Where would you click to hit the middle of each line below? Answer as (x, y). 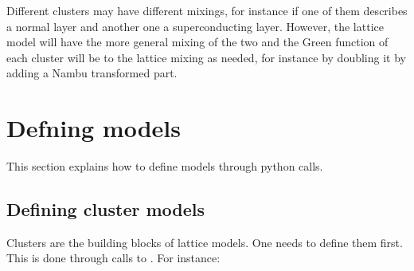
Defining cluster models (106, 209)
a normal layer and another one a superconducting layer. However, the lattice (195, 26)
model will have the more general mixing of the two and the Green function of (197, 42)
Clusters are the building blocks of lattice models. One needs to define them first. (205, 242)
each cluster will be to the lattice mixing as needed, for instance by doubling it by (206, 57)
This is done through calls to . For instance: (113, 258)
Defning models (94, 128)
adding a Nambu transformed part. (92, 73)
